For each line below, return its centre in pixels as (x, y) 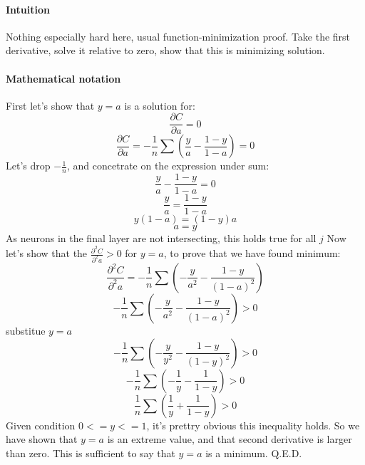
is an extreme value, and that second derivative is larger (230, 439)
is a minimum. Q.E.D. (254, 453)
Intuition (28, 9)
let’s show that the (47, 253)
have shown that (42, 439)
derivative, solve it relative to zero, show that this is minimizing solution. (165, 50)
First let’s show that (50, 105)
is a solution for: (160, 105)
